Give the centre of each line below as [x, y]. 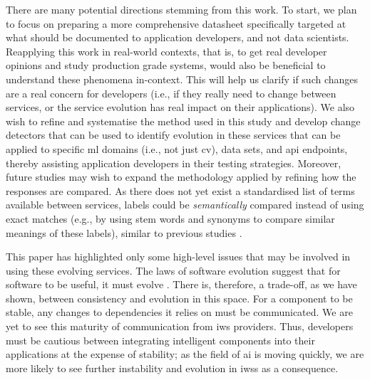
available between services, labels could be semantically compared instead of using [185, 205]
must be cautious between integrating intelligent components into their [160, 340]
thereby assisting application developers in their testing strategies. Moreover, [174, 163]
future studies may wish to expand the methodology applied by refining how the [181, 177]
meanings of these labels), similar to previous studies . [124, 232]
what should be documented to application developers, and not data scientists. [178, 37]
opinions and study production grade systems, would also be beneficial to [166, 65]
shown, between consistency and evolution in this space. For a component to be [179, 298]
